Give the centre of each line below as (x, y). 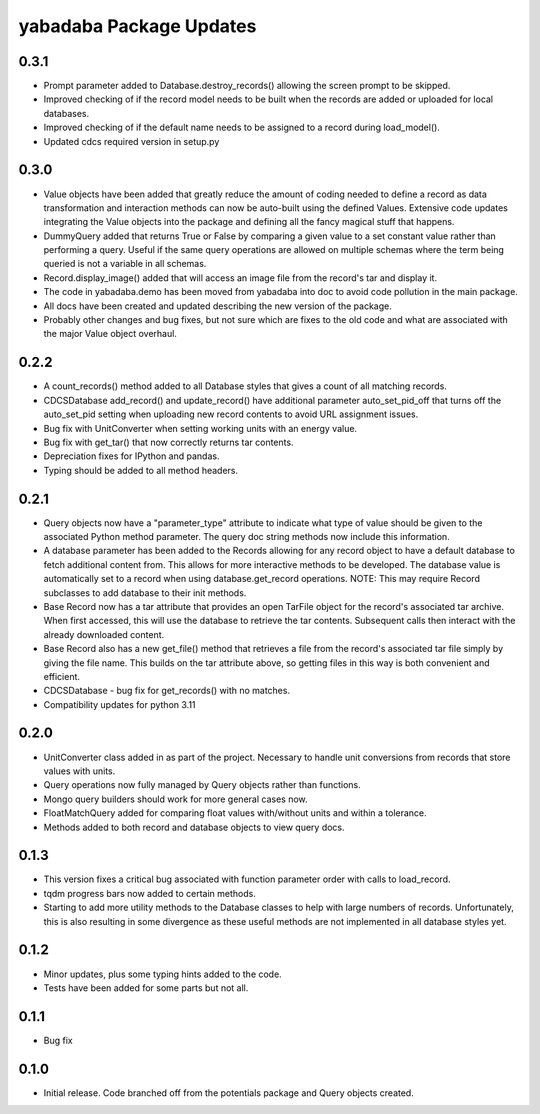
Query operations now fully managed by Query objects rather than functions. (202, 785)
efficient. (61, 676)
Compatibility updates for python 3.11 (119, 704)
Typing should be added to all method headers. (141, 470)
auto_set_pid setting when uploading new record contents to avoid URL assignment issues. (231, 414)
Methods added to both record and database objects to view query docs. (194, 827)
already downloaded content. (104, 634)
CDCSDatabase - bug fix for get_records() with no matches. (166, 691)
